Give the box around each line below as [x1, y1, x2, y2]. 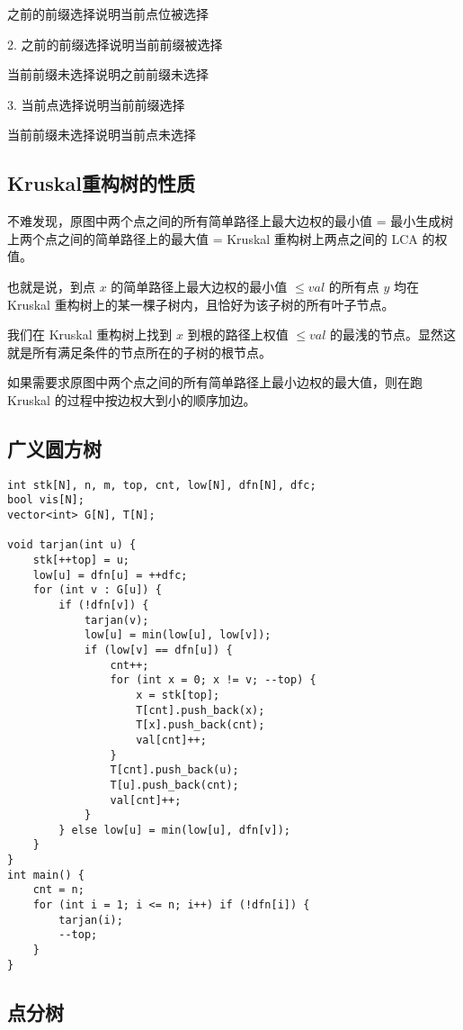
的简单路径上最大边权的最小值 [111, 276, 288, 295]
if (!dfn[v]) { [58, 598, 149, 611]
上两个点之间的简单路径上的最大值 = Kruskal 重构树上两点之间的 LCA [7, 229, 418, 248]
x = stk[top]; [136, 688, 220, 701]
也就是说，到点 [7, 276, 95, 295]
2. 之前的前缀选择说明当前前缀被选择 [7, 34, 223, 53]
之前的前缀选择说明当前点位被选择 [7, 5, 209, 23]
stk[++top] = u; [32, 554, 130, 566]
